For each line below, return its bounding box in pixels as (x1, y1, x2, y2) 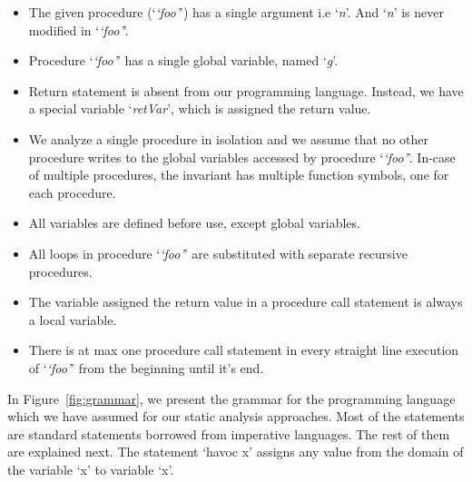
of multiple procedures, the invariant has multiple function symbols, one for (28, 165, 449, 184)
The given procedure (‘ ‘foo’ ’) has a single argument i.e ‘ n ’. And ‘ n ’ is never (28, 3, 444, 21)
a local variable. (28, 310, 117, 329)
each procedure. (28, 182, 116, 202)
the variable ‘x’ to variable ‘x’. (7, 459, 174, 478)
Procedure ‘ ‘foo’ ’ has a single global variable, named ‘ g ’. (28, 51, 339, 70)
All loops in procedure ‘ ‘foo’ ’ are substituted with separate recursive (28, 243, 408, 262)
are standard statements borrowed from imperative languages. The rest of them (7, 424, 450, 443)
